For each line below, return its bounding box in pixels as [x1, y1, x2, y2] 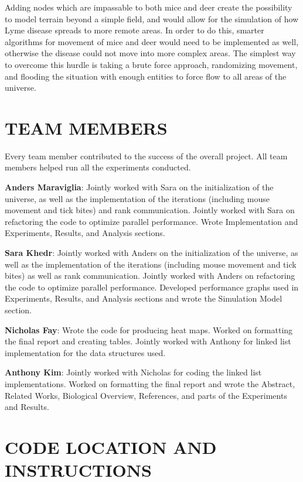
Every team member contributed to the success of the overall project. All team [5, 149, 288, 162]
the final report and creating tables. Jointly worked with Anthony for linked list [5, 335, 291, 347]
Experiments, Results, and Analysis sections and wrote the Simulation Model [5, 292, 282, 305]
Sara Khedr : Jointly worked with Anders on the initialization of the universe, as [5, 247, 298, 259]
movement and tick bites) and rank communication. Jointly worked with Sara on [5, 204, 295, 216]
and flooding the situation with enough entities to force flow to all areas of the [5, 70, 287, 82]
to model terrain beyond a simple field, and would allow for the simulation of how [5, 12, 299, 25]
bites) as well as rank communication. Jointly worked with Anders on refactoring [5, 269, 295, 282]
